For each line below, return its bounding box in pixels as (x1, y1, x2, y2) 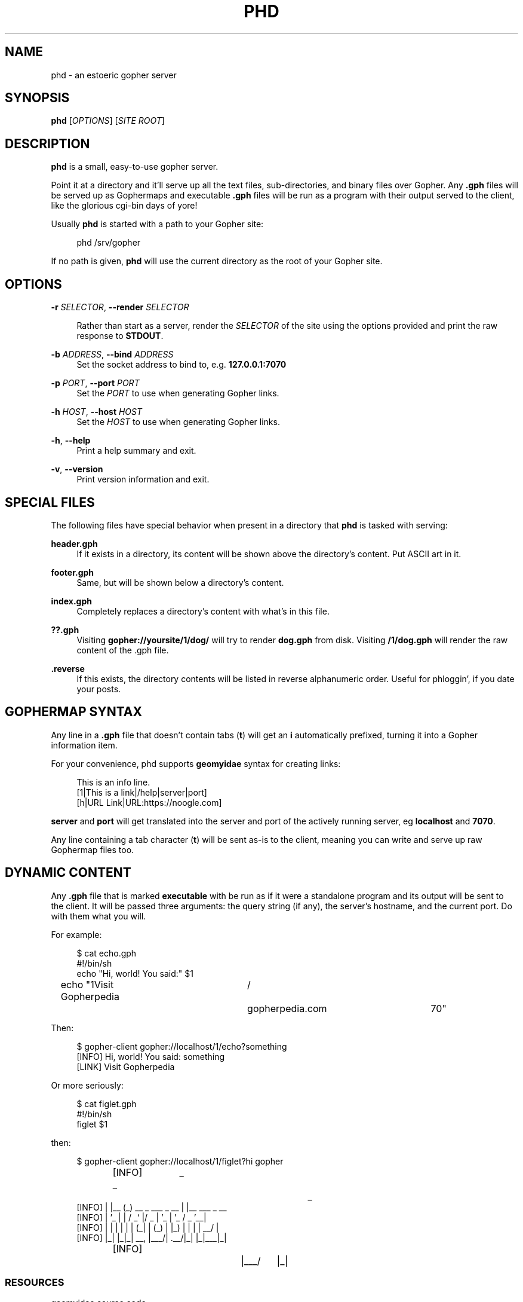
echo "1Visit (60, 978, 114, 991)
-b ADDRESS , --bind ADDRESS (51, 349, 174, 360)
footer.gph (51, 567, 94, 577)
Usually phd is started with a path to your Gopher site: (51, 219, 264, 230)
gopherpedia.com (247, 1002, 327, 1014)
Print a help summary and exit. (76, 445, 196, 456)
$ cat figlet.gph (76, 1098, 137, 1109)
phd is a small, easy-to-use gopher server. (51, 161, 219, 172)
